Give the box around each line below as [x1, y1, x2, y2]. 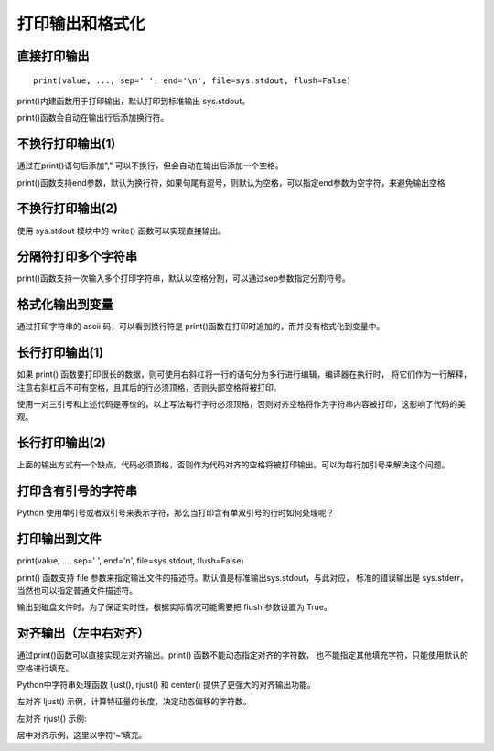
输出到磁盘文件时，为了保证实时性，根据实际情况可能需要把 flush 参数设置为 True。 [16, 602, 333, 613]
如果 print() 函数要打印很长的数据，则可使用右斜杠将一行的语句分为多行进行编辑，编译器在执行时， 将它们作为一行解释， [16, 369, 472, 380]
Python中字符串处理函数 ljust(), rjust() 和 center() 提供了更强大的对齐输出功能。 [16, 680, 316, 691]
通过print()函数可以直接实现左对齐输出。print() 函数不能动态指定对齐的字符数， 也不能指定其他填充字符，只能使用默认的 [16, 649, 468, 660]
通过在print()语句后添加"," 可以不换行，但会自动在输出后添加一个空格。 [16, 160, 284, 171]
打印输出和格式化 [16, 14, 146, 34]
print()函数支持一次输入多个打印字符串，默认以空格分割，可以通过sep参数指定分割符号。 [16, 273, 351, 284]
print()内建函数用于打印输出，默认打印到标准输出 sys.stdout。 [16, 95, 251, 106]
